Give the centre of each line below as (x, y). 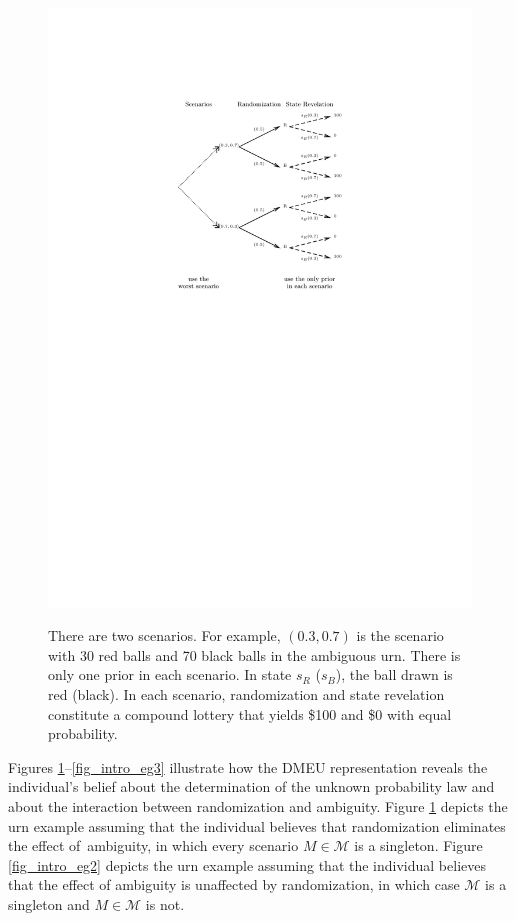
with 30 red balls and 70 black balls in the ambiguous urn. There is (254, 654)
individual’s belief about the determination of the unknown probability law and (251, 786)
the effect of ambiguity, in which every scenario (153, 845)
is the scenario (400, 635)
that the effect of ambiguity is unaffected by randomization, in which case (234, 884)
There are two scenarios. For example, (164, 635)
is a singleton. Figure (418, 845)
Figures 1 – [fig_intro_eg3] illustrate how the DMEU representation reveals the (248, 766)
